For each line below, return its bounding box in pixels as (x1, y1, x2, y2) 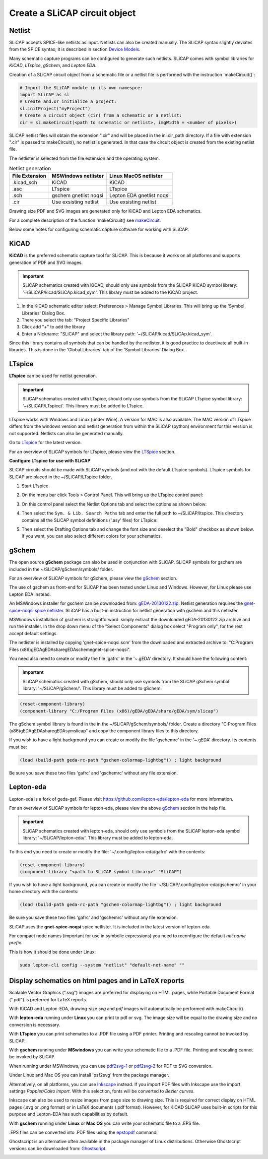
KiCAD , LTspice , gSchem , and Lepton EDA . (9, 63, 97, 68)
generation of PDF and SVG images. (9, 259, 83, 265)
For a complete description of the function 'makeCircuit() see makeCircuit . (9, 217, 161, 223)
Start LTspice (21, 483, 49, 489)
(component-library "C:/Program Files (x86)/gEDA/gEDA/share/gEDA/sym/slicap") (19, 708, 219, 714)
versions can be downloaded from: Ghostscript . (9, 1145, 107, 1151)
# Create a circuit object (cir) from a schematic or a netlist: (19, 113, 182, 119)
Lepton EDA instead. (9, 591, 51, 597)
